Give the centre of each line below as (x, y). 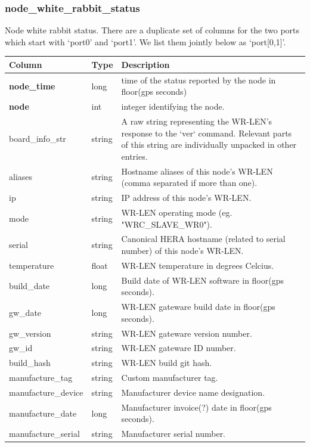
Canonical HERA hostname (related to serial (203, 239)
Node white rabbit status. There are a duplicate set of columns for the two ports (152, 30)
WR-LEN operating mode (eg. (177, 212)
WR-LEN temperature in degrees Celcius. (198, 265)
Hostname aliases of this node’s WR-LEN (197, 171)
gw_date (25, 312)
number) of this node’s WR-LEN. (182, 250)
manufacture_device (46, 392)
